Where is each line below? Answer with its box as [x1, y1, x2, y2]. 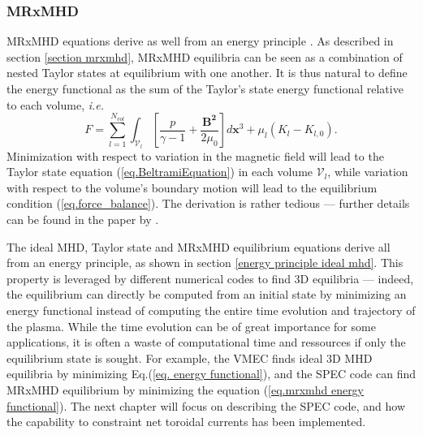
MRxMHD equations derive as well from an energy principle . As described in [6, 32, 394, 50]
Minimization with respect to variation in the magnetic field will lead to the [6, 147, 384, 164]
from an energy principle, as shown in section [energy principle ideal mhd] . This [6, 254, 404, 271]
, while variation [327, 163, 408, 180]
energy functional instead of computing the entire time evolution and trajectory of [6, 301, 416, 318]
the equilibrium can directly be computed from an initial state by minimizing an [6, 286, 407, 303]
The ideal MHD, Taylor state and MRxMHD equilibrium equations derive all [6, 238, 391, 255]
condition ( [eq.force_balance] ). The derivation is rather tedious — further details [6, 195, 410, 212]
